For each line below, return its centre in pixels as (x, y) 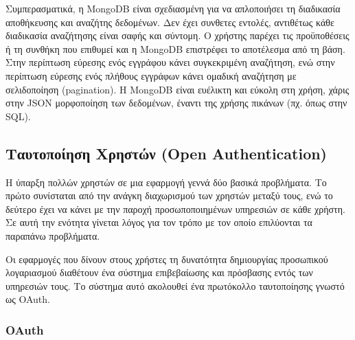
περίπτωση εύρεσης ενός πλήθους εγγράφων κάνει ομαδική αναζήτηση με (151, 75)
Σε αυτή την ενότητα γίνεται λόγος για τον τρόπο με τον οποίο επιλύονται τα (159, 222)
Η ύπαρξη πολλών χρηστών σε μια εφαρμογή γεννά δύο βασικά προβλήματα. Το (166, 182)
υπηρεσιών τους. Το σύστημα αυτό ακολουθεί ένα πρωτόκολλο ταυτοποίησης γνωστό (175, 285)
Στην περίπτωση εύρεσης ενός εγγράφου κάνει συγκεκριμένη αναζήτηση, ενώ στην (170, 62)
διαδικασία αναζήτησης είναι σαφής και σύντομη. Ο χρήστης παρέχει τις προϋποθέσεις (177, 35)
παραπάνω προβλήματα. (53, 235)
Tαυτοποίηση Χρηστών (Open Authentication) (167, 153)
